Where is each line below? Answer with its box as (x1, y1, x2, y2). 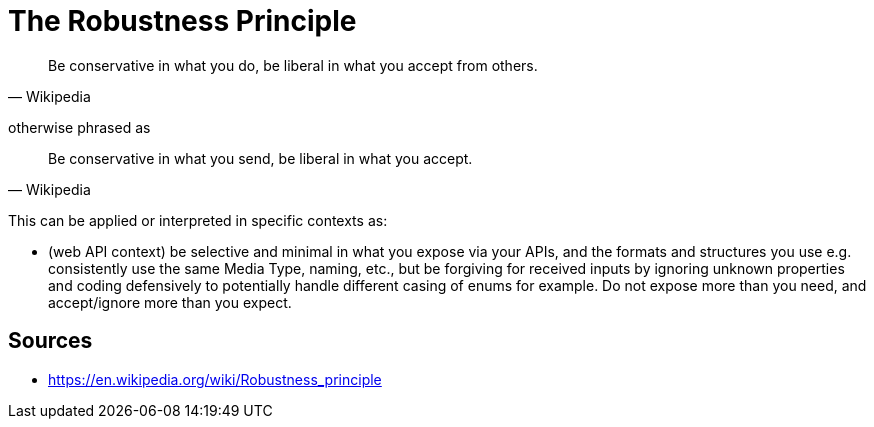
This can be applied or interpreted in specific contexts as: (8, 211, 388, 229)
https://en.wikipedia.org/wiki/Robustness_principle (48, 370, 382, 388)
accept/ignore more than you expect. (48, 293, 292, 311)
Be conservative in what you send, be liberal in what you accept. (48, 149, 473, 167)
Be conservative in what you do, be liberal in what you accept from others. (48, 56, 538, 74)
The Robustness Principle (8, 4, 357, 38)
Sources (8, 328, 93, 354)
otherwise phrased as (8, 118, 151, 136)
